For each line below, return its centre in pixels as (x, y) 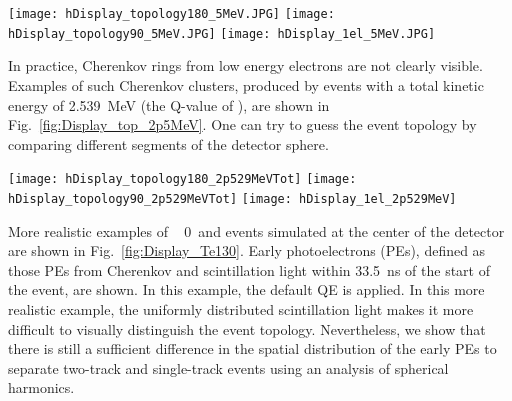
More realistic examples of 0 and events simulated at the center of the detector (256, 230)
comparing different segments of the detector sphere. (168, 143)
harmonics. (41, 387)
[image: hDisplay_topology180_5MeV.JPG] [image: (171, 14)
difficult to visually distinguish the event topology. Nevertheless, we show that (247, 328)
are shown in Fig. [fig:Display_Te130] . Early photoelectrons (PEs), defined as (247, 250)
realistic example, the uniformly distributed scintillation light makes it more (241, 308)
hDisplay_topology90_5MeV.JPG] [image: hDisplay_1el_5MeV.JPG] (222, 33)
